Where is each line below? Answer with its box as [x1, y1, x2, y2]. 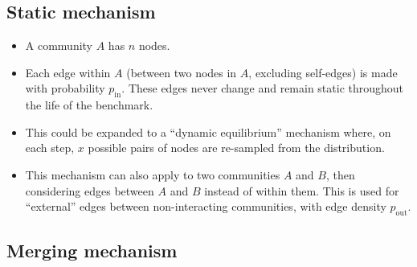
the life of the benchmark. [25, 97, 153, 113]
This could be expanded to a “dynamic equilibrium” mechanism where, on [25, 123, 391, 140]
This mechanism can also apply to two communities [25, 166, 280, 183]
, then [325, 166, 355, 183]
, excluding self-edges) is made [248, 64, 398, 80]
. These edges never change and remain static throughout [121, 80, 404, 97]
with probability [25, 80, 105, 97]
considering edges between [25, 182, 154, 199]
